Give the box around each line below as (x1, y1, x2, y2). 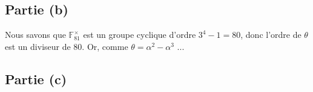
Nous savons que (5, 28, 66, 41)
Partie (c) (5, 69, 67, 88)
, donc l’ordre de (240, 28, 301, 41)
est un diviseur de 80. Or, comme (5, 40, 128, 52)
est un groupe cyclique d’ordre (83, 28, 196, 41)
